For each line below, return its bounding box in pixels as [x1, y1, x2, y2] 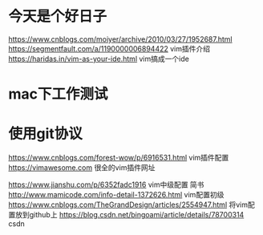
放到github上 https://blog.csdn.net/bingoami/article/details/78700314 [14, 210, 245, 220]
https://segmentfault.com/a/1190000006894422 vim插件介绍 [8, 43, 211, 53]
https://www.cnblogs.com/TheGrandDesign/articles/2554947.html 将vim [8, 200, 249, 209]
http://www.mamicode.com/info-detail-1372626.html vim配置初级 [8, 190, 225, 200]
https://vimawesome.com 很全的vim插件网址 [8, 163, 156, 172]
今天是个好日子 [8, 7, 107, 26]
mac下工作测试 [8, 85, 108, 103]
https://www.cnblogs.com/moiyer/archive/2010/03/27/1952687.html [8, 34, 233, 44]
